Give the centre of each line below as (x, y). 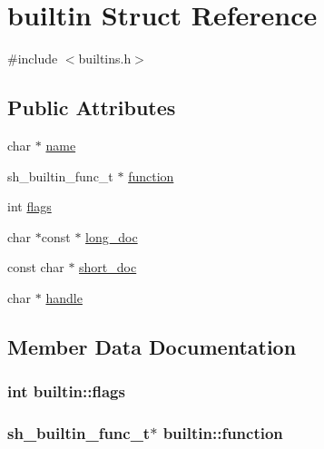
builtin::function (223, 433)
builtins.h (105, 59)
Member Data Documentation (152, 346)
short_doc (108, 267)
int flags (29, 206)
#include (33, 59)
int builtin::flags (66, 391)
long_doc (112, 236)
